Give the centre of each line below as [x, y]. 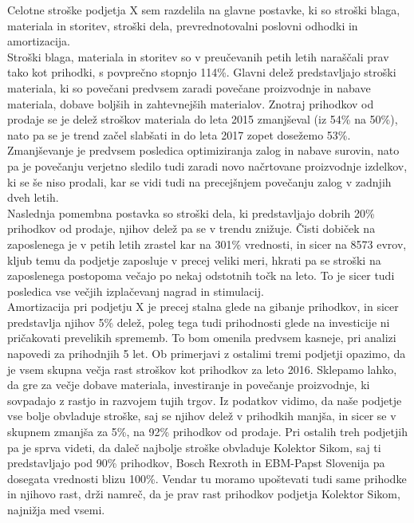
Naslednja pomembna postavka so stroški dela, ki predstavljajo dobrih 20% [191, 212]
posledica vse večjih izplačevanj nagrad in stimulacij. [136, 291]
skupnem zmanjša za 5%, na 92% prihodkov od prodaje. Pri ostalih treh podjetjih [207, 432]
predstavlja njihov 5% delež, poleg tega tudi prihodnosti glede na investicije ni [199, 322]
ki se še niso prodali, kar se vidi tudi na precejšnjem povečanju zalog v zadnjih [199, 181]
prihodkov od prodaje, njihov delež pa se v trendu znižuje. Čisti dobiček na [191, 228]
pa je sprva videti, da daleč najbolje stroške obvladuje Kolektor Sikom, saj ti [194, 447]
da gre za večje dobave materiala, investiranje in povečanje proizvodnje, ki [189, 385]
